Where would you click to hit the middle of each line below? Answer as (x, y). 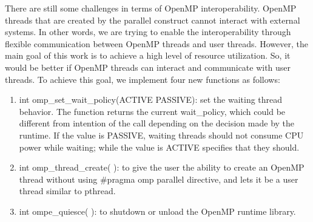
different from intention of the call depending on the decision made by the (157, 123)
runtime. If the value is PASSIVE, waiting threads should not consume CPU (161, 135)
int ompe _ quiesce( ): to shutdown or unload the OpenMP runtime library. (157, 211)
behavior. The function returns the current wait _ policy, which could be (152, 111)
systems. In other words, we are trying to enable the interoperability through (148, 32)
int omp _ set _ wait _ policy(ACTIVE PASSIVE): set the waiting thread (151, 100)
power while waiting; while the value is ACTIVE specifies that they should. (159, 147)
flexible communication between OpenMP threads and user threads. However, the (156, 43)
